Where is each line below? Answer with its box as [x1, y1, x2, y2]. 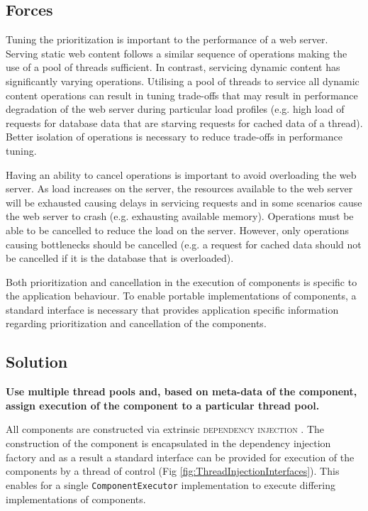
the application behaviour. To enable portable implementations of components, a [6, 288, 357, 303]
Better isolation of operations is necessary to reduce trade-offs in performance [6, 129, 342, 144]
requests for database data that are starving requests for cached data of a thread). [6, 115, 363, 130]
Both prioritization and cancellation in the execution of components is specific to [6, 274, 357, 289]
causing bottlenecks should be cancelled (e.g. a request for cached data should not [6, 236, 362, 251]
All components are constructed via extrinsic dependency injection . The [6, 422, 325, 436]
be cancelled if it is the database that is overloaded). [6, 251, 234, 265]
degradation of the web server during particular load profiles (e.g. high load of [6, 101, 345, 116]
